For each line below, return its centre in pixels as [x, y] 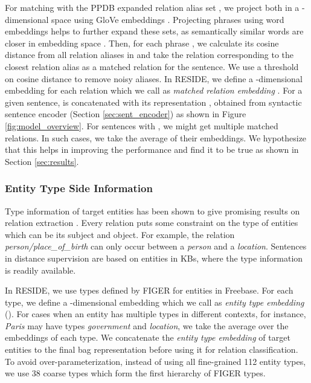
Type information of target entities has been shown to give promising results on [152, 211]
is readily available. [40, 270]
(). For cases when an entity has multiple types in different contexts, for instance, [155, 314]
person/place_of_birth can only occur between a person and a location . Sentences [156, 246]
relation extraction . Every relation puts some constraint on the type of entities [152, 223]
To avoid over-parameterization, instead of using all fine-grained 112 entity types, [155, 361]
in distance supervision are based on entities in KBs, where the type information [154, 258]
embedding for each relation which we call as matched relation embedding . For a [154, 90]
